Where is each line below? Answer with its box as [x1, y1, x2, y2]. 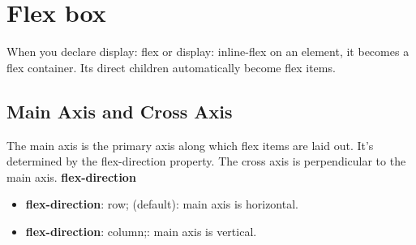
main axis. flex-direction [6, 168, 136, 185]
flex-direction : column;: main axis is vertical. [25, 222, 257, 239]
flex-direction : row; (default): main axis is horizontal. [25, 196, 298, 213]
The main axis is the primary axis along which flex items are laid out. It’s [6, 136, 374, 153]
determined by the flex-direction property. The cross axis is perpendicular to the [6, 153, 406, 170]
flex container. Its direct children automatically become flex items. [6, 58, 336, 75]
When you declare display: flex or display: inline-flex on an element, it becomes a [6, 43, 410, 60]
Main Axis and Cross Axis [6, 98, 233, 123]
